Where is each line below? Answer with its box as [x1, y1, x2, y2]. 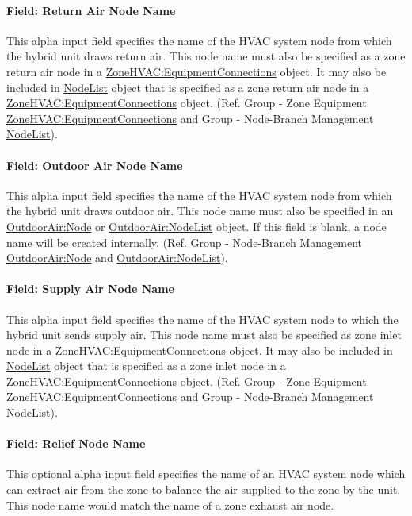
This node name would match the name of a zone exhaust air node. [6, 496, 334, 513]
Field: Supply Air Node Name [6, 280, 174, 297]
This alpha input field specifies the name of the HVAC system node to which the [6, 310, 399, 327]
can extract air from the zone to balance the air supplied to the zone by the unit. [6, 481, 401, 498]
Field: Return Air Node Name [6, 2, 176, 18]
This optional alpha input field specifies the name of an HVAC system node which [6, 465, 406, 482]
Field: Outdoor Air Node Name [6, 156, 183, 173]
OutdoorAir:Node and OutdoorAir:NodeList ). [6, 249, 228, 266]
